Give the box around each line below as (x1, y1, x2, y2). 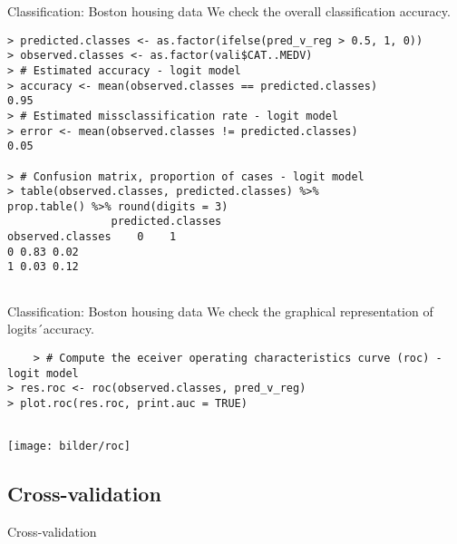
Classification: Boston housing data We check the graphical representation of (7, 301, 433, 320)
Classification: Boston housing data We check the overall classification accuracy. (7, 2, 451, 20)
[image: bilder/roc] (7, 440, 131, 453)
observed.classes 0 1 (7, 230, 177, 244)
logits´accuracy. (7, 319, 94, 338)
